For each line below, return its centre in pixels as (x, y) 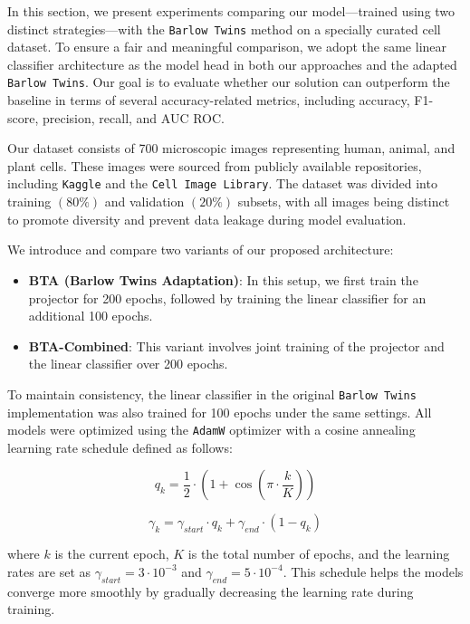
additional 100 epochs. (91, 316)
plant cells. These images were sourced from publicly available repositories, (215, 165)
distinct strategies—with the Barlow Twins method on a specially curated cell (224, 29)
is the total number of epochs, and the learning (319, 554)
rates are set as (49, 571)
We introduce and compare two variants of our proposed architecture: (201, 250)
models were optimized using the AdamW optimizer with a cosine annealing (211, 430)
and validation (144, 202)
